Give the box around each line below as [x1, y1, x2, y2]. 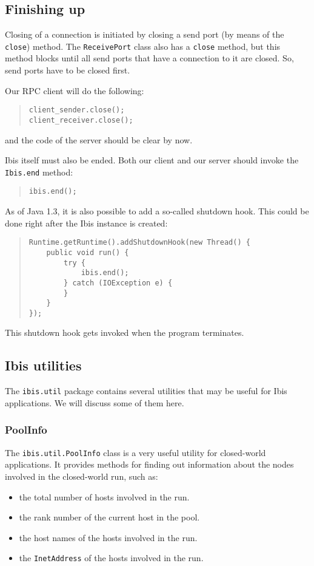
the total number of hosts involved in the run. [19, 490, 190, 503]
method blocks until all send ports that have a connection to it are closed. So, [5, 52, 294, 64]
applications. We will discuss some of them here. [5, 396, 184, 409]
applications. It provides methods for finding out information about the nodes [5, 458, 294, 471]
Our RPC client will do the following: [5, 84, 144, 97]
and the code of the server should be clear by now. [5, 133, 193, 146]
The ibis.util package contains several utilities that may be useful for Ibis [5, 384, 287, 397]
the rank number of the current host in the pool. [19, 511, 200, 523]
